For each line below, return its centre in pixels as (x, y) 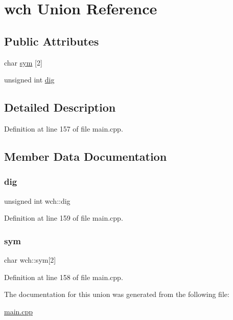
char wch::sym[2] (30, 259)
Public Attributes (52, 41)
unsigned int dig (29, 80)
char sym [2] (23, 62)
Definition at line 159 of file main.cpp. (64, 218)
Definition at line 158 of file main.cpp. (64, 277)
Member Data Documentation (86, 156)
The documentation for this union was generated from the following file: (117, 294)
